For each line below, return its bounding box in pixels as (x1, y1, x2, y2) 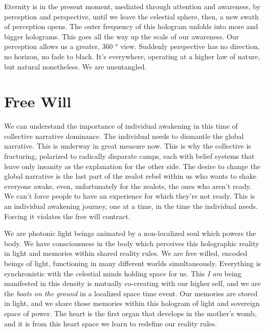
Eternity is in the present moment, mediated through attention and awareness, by (4, 1, 261, 11)
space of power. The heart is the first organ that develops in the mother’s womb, (4, 307, 257, 318)
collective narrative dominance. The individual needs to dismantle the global (4, 130, 244, 141)
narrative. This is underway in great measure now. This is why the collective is (4, 140, 251, 151)
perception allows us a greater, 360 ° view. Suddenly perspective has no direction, (4, 41, 260, 52)
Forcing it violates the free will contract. (4, 210, 130, 221)
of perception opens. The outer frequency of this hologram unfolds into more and (4, 21, 258, 32)
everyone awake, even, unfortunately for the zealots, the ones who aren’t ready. (4, 180, 252, 191)
